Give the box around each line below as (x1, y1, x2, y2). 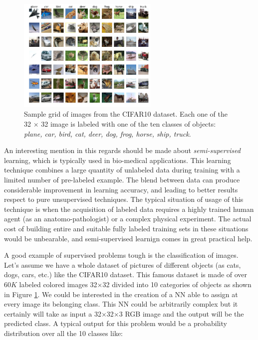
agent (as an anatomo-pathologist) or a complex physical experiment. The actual (4, 213, 252, 224)
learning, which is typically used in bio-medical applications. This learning (4, 155, 231, 165)
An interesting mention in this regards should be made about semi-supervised (4, 145, 241, 156)
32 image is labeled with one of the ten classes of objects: (41, 119, 216, 129)
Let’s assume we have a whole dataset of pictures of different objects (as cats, (4, 259, 241, 270)
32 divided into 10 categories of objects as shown (102, 279, 252, 289)
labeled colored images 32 (19, 279, 97, 289)
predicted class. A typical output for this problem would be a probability (4, 318, 227, 329)
